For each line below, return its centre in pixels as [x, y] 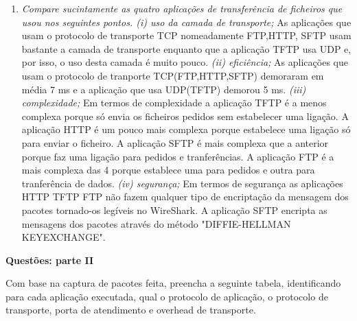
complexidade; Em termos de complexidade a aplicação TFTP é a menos [174, 103]
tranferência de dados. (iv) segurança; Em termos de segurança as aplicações [182, 183]
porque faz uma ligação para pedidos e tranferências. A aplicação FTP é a [178, 156]
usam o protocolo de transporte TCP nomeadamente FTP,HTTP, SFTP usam [186, 35]
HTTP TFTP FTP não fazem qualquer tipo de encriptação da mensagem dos [185, 197]
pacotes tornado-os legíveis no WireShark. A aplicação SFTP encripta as [174, 210]
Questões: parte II [50, 260]
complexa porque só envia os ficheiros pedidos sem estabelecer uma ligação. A [185, 116]
